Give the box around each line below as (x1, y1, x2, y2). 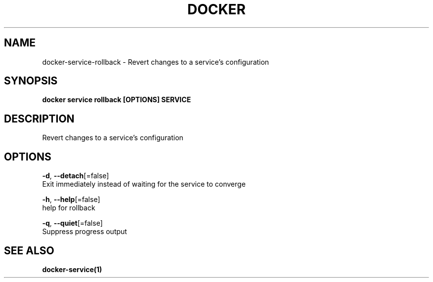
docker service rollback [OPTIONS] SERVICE (42, 95, 191, 104)
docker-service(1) (42, 265, 102, 274)
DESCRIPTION (4, 112, 75, 125)
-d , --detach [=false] (42, 171, 109, 180)
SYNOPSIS (4, 75, 58, 87)
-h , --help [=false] (42, 195, 100, 204)
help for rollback (42, 203, 95, 212)
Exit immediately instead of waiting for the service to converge (42, 180, 246, 189)
